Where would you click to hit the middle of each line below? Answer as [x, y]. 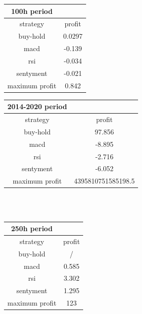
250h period [32, 228]
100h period [32, 11]
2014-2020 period [37, 106]
